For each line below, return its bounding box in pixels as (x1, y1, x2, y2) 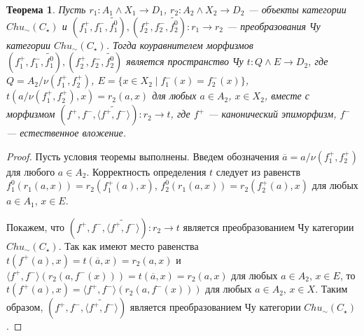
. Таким (315, 281, 348, 296)
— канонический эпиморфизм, (208, 106, 337, 121)
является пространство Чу (126, 54, 244, 69)
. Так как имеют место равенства (58, 238, 199, 253)
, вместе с (264, 88, 309, 103)
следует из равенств (216, 164, 301, 178)
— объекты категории (248, 2, 346, 16)
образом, (6, 300, 43, 314)
